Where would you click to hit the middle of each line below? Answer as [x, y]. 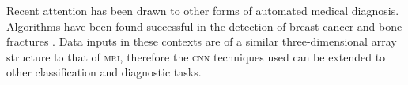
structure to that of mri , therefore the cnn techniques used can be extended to [196, 56]
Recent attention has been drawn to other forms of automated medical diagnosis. [203, 10]
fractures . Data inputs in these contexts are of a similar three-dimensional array [202, 41]
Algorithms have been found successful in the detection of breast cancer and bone [204, 26]
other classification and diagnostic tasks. [104, 72]
